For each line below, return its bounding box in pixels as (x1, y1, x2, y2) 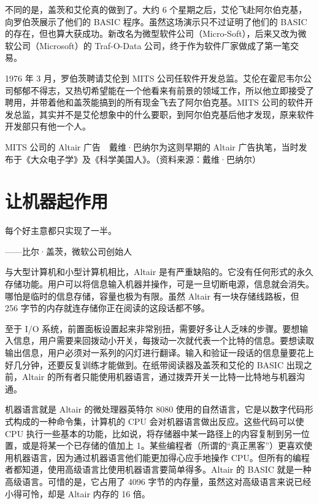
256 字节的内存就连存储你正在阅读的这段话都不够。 (5, 301, 210, 314)
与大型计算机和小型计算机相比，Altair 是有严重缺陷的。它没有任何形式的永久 (5, 265, 313, 278)
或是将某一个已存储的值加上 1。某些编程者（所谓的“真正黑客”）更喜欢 (21, 439, 304, 452)
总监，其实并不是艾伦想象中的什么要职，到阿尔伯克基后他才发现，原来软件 (13, 107, 314, 120)
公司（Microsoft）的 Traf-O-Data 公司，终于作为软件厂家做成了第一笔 (13, 39, 291, 52)
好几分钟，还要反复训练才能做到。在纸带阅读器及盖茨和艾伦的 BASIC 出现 (5, 358, 304, 371)
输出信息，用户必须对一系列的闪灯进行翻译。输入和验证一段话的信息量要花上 (5, 346, 314, 359)
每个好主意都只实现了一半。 (5, 224, 117, 237)
